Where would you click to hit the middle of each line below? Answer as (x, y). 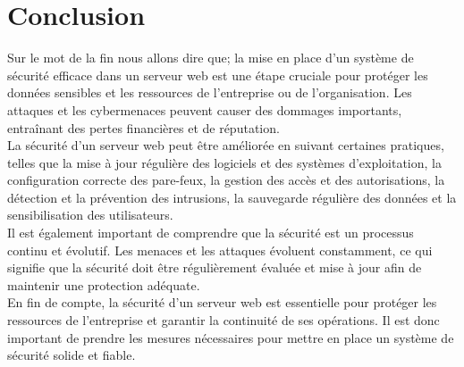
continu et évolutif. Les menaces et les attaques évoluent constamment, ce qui (220, 250)
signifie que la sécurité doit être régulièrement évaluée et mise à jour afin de (215, 267)
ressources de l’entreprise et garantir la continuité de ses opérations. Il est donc (224, 320)
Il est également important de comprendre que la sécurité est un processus (211, 233)
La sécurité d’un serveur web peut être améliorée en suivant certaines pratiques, (226, 145)
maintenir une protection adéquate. (104, 284)
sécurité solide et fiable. (72, 355)
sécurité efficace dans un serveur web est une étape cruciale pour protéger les (218, 75)
